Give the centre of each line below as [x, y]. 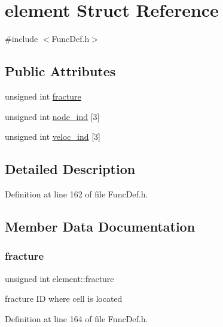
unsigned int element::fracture [59, 278]
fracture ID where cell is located [64, 298]
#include [22, 39]
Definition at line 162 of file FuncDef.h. [77, 193]
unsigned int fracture [43, 96]
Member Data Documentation [100, 226]
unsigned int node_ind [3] [52, 116]
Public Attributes [60, 71]
